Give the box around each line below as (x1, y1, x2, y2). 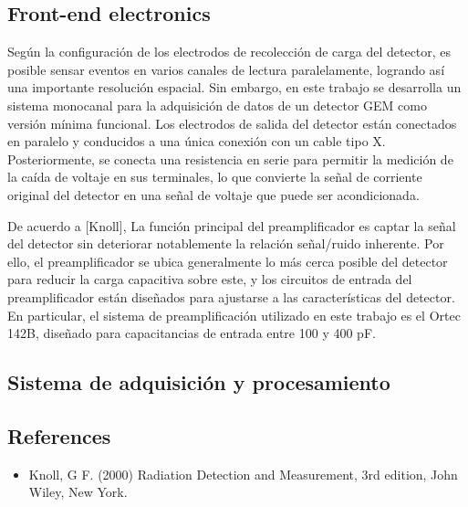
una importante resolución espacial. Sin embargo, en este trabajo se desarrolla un (7, 78, 462, 97)
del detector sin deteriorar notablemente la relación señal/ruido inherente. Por (7, 234, 444, 253)
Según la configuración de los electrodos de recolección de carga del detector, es (7, 42, 452, 61)
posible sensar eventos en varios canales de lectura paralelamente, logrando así (7, 59, 445, 79)
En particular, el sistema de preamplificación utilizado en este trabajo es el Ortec (7, 305, 461, 324)
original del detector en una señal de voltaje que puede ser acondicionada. (7, 185, 420, 204)
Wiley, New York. (28, 482, 128, 502)
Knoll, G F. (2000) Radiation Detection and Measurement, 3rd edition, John (28, 464, 458, 483)
